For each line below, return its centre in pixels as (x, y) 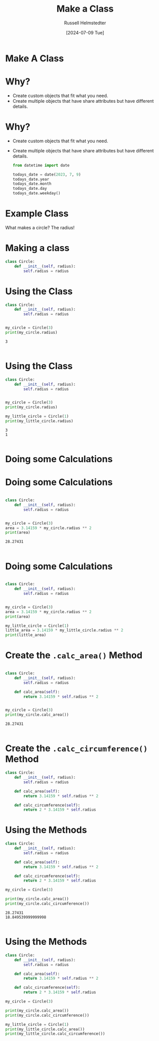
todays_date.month (32, 184)
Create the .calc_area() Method (74, 655)
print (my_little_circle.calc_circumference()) (55, 1034)
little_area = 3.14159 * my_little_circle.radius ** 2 (64, 630)
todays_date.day (30, 189)
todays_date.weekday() (36, 193)
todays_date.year (31, 179)
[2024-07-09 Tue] (85, 32)
